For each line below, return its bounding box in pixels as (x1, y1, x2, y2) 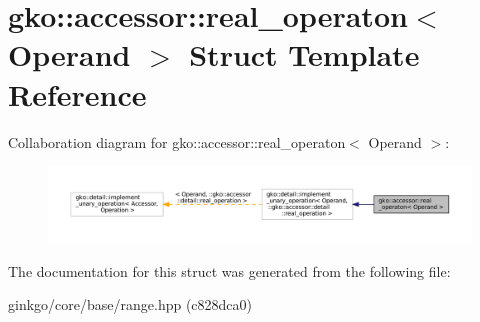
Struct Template (189, 34, 420, 75)
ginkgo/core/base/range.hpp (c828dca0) (8, 294, 253, 315)
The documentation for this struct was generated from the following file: (8, 260, 451, 281)
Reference (8, 73, 147, 114)
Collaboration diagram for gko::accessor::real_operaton (8, 131, 346, 152)
